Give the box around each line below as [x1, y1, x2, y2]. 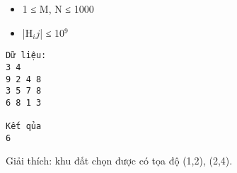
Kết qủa [6, 121, 42, 132]
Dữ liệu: [6, 50, 47, 61]
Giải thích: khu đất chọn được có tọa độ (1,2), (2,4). [6, 153, 233, 168]
